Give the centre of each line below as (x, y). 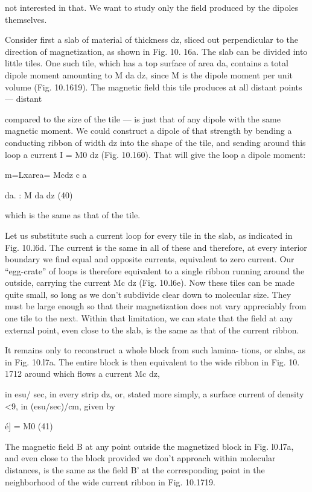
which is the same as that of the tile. (73, 215)
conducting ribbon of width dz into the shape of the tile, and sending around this (155, 142)
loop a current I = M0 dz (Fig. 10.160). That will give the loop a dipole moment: (155, 154)
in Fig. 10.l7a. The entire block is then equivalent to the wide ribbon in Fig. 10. (152, 361)
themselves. (26, 19)
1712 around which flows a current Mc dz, (82, 374)
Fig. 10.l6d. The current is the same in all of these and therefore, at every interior (156, 247)
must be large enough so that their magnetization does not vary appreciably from (156, 306)
